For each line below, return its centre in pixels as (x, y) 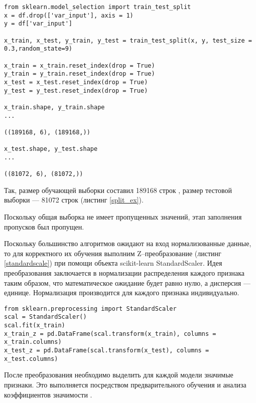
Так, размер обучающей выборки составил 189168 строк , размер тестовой (118, 190)
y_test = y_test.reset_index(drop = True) (76, 90)
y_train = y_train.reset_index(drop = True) (80, 74)
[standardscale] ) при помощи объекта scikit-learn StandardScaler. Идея (113, 263)
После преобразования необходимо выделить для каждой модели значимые (119, 375)
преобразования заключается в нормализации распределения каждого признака (124, 272)
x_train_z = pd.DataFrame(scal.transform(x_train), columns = (110, 334)
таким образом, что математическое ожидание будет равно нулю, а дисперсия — (127, 282)
